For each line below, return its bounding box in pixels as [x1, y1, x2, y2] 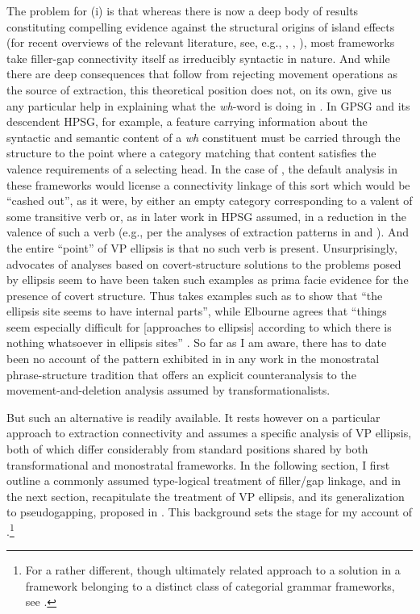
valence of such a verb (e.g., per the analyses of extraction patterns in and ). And [6, 223, 410, 240]
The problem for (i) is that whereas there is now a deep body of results [6, 2, 359, 19]
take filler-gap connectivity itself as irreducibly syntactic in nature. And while [6, 49, 390, 66]
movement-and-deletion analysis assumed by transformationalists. [6, 382, 331, 399]
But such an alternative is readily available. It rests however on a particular [6, 408, 380, 425]
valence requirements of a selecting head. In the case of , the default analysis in [6, 160, 397, 177]
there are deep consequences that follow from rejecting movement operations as [6, 65, 398, 82]
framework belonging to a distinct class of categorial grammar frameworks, [25, 577, 395, 594]
